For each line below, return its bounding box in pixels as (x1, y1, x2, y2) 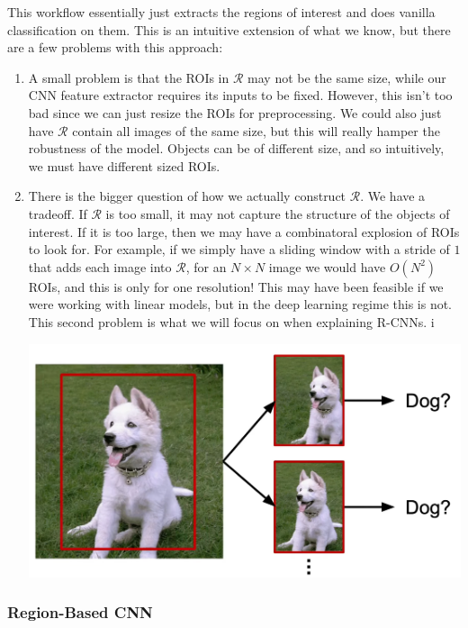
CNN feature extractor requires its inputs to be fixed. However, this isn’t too (28, 86, 453, 105)
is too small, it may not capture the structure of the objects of (105, 204, 450, 223)
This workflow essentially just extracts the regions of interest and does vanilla (7, 3, 436, 21)
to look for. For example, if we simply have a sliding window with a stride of (28, 240, 450, 259)
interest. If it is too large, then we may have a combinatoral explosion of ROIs (28, 222, 460, 241)
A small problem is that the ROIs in (28, 68, 229, 86)
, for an (185, 257, 227, 276)
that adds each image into (28, 257, 172, 276)
